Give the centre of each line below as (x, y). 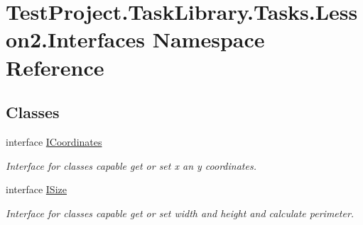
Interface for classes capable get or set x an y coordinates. (131, 165)
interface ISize (36, 189)
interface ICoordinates (54, 141)
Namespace (208, 39)
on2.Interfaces (76, 39)
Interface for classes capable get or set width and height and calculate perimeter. (180, 213)
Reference (55, 67)
